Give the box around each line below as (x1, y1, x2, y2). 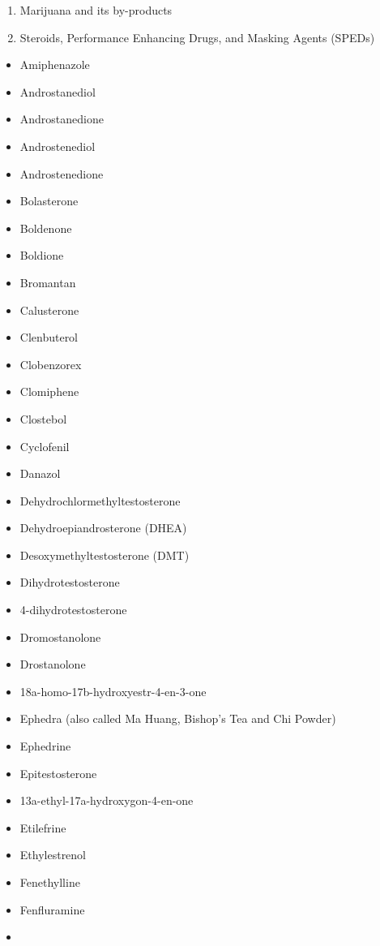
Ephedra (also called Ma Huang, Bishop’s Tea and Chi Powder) (19, 710, 336, 727)
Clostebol (19, 410, 67, 427)
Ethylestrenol (19, 846, 87, 863)
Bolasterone (19, 192, 79, 209)
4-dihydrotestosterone (19, 601, 127, 618)
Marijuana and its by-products (19, 2, 173, 18)
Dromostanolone (19, 628, 101, 645)
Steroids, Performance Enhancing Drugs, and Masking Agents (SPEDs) (19, 28, 375, 45)
